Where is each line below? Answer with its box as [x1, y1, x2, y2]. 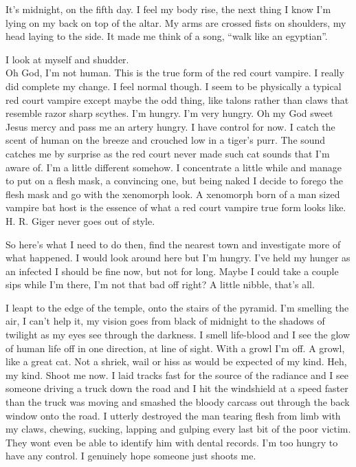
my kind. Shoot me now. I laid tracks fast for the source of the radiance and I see [5, 367, 348, 382]
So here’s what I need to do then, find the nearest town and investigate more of [5, 237, 341, 251]
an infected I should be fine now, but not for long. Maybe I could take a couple [5, 263, 339, 278]
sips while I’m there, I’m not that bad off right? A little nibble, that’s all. [5, 277, 315, 292]
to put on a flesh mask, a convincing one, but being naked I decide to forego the [5, 173, 343, 188]
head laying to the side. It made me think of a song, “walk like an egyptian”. [5, 29, 328, 43]
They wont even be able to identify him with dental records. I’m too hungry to [5, 435, 338, 449]
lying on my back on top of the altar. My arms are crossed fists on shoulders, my [5, 15, 346, 30]
